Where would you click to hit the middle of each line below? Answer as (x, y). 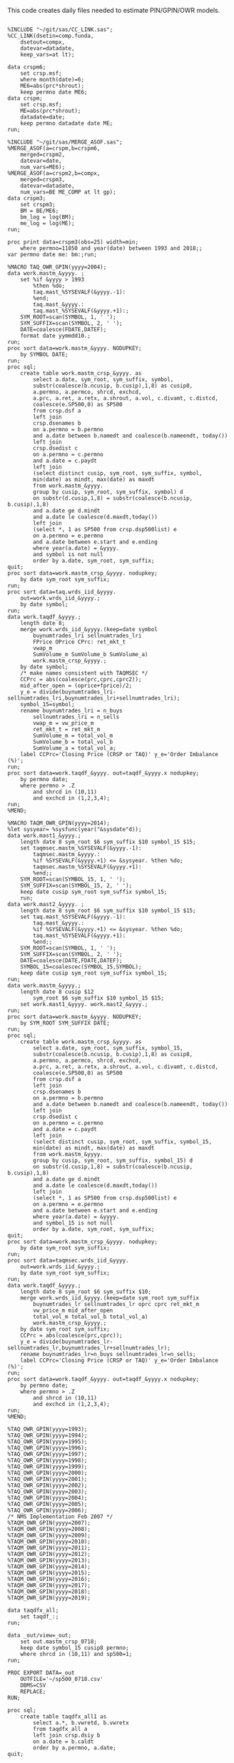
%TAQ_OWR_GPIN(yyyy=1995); (47, 1442)
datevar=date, (41, 161)
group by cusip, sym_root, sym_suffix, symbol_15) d (113, 1160)
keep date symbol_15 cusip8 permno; (75, 1648)
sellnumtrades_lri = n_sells (76, 717)
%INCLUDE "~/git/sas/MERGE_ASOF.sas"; (65, 142)
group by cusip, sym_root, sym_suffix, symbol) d (108, 492)
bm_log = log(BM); (47, 217)
